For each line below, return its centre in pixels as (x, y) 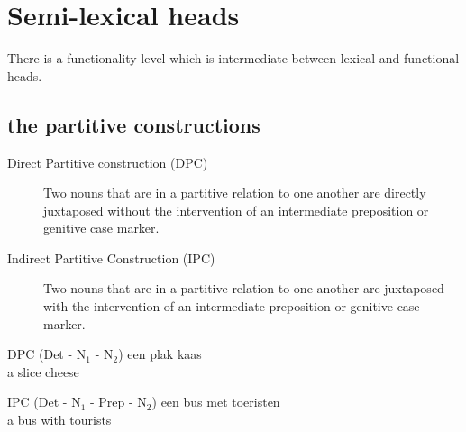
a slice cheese (43, 371)
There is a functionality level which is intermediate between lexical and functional (233, 58)
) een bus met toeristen (216, 402)
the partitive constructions (134, 124)
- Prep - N (119, 402)
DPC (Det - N (47, 354)
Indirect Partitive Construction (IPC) (111, 257)
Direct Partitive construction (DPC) (108, 162)
